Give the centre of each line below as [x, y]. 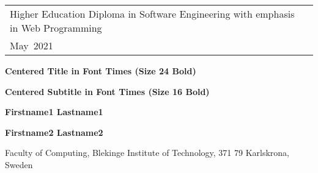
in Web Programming [56, 28]
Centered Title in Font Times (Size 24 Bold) [101, 71]
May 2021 [31, 45]
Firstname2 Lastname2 [54, 132]
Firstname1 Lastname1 [54, 112]
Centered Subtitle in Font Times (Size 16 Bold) [107, 91]
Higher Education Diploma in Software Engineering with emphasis [152, 14]
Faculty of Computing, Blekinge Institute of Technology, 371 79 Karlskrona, [147, 153]
